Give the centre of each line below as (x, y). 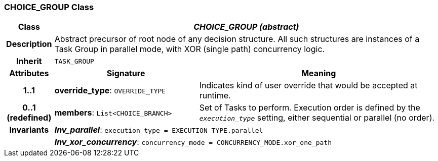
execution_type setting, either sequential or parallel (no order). (317, 118)
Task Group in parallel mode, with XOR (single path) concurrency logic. (190, 49)
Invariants (29, 130)
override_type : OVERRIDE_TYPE (110, 91)
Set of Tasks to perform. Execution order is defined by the (310, 108)
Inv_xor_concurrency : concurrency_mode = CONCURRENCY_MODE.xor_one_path (193, 142)
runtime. (215, 96)
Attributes (29, 73)
